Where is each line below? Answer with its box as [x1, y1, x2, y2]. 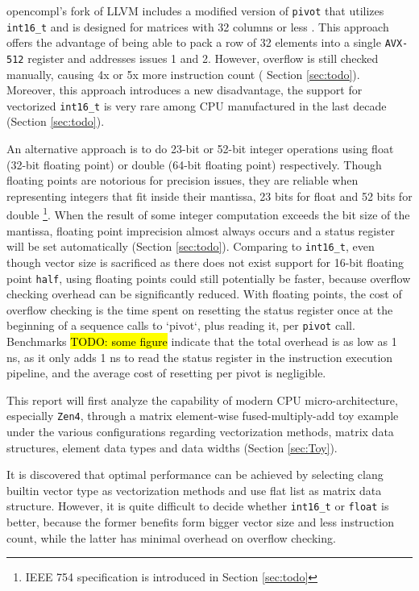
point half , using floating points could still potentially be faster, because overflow [6, 269, 411, 286]
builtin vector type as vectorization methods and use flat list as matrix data [6, 481, 382, 498]
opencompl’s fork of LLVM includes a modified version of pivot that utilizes [6, 2, 384, 19]
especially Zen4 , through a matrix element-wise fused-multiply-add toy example [6, 407, 399, 424]
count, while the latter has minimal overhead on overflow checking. [6, 529, 336, 546]
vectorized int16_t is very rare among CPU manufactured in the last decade [6, 97, 387, 114]
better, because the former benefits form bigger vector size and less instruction [6, 514, 394, 531]
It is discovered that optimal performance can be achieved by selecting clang [6, 466, 384, 483]
